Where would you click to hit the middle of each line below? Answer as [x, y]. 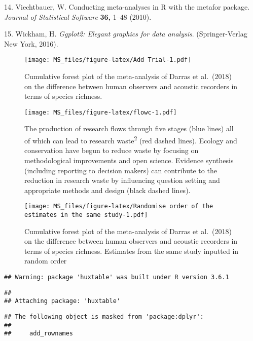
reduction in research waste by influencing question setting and [122, 180]
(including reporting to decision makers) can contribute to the [121, 170]
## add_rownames [39, 334]
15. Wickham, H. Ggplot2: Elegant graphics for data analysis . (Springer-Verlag [126, 34]
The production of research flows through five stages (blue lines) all [129, 128]
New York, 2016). [31, 43]
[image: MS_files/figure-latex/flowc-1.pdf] [101, 112]
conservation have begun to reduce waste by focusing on [112, 150]
